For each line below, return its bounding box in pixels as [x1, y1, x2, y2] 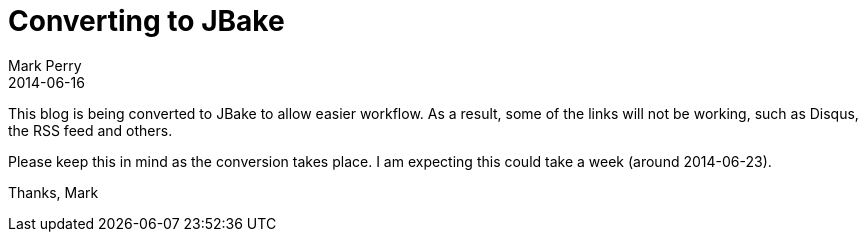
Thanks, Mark [8, 183, 99, 201]
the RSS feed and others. [8, 121, 173, 139]
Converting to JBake [8, 4, 285, 38]
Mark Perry [8, 56, 82, 74]
